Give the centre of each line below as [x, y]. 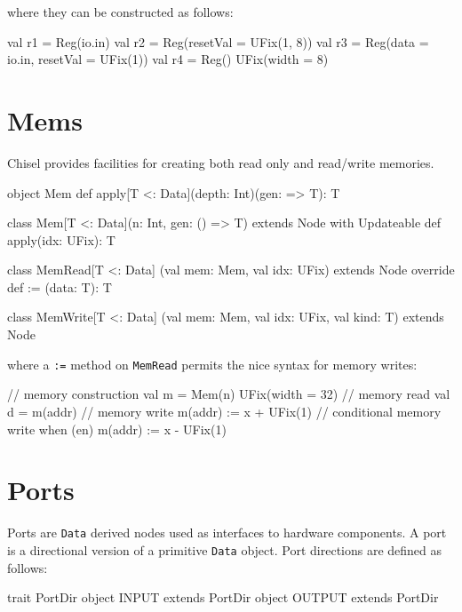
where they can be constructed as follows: [120, 12]
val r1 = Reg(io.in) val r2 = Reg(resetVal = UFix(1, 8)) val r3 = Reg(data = [218, 41]
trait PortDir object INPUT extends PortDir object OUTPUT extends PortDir [223, 597]
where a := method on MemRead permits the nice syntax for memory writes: [212, 364]
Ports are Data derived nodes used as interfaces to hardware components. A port [227, 533]
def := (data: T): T [60, 286]
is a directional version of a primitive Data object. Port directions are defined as [225, 549]
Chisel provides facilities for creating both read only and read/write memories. [221, 162]
